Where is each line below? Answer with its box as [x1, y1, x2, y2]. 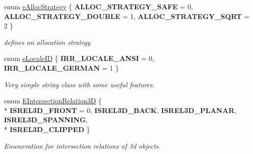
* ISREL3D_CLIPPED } [4, 124, 90, 134]
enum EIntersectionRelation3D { [4, 96, 102, 106]
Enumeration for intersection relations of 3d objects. [4, 140, 161, 151]
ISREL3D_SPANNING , [4, 115, 88, 125]
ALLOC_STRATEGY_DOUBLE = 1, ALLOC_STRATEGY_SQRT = [4, 11, 250, 21]
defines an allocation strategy [4, 37, 91, 47]
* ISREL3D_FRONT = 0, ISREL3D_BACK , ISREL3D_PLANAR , [4, 105, 236, 115]
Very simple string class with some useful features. [4, 79, 155, 89]
